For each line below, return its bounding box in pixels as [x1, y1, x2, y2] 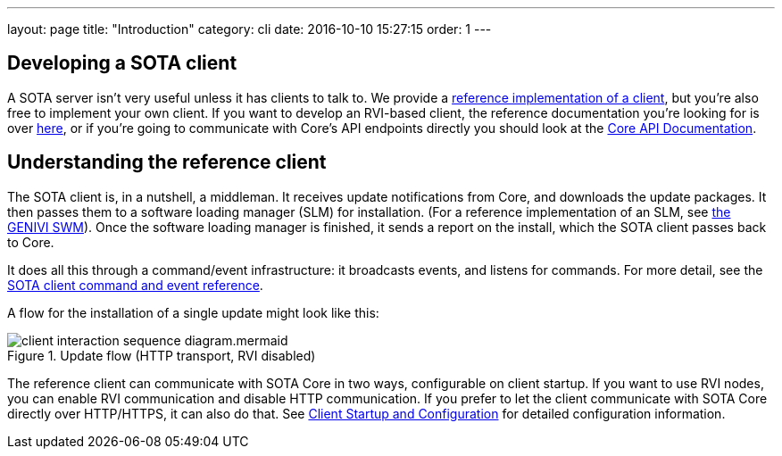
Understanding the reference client [7, 151, 327, 174]
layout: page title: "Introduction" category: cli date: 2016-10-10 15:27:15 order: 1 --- [7, 21, 492, 37]
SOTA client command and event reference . [7, 277, 263, 293]
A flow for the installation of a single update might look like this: [7, 304, 379, 320]
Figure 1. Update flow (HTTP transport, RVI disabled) [7, 347, 316, 363]
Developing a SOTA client [7, 52, 237, 75]
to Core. [7, 234, 54, 250]
